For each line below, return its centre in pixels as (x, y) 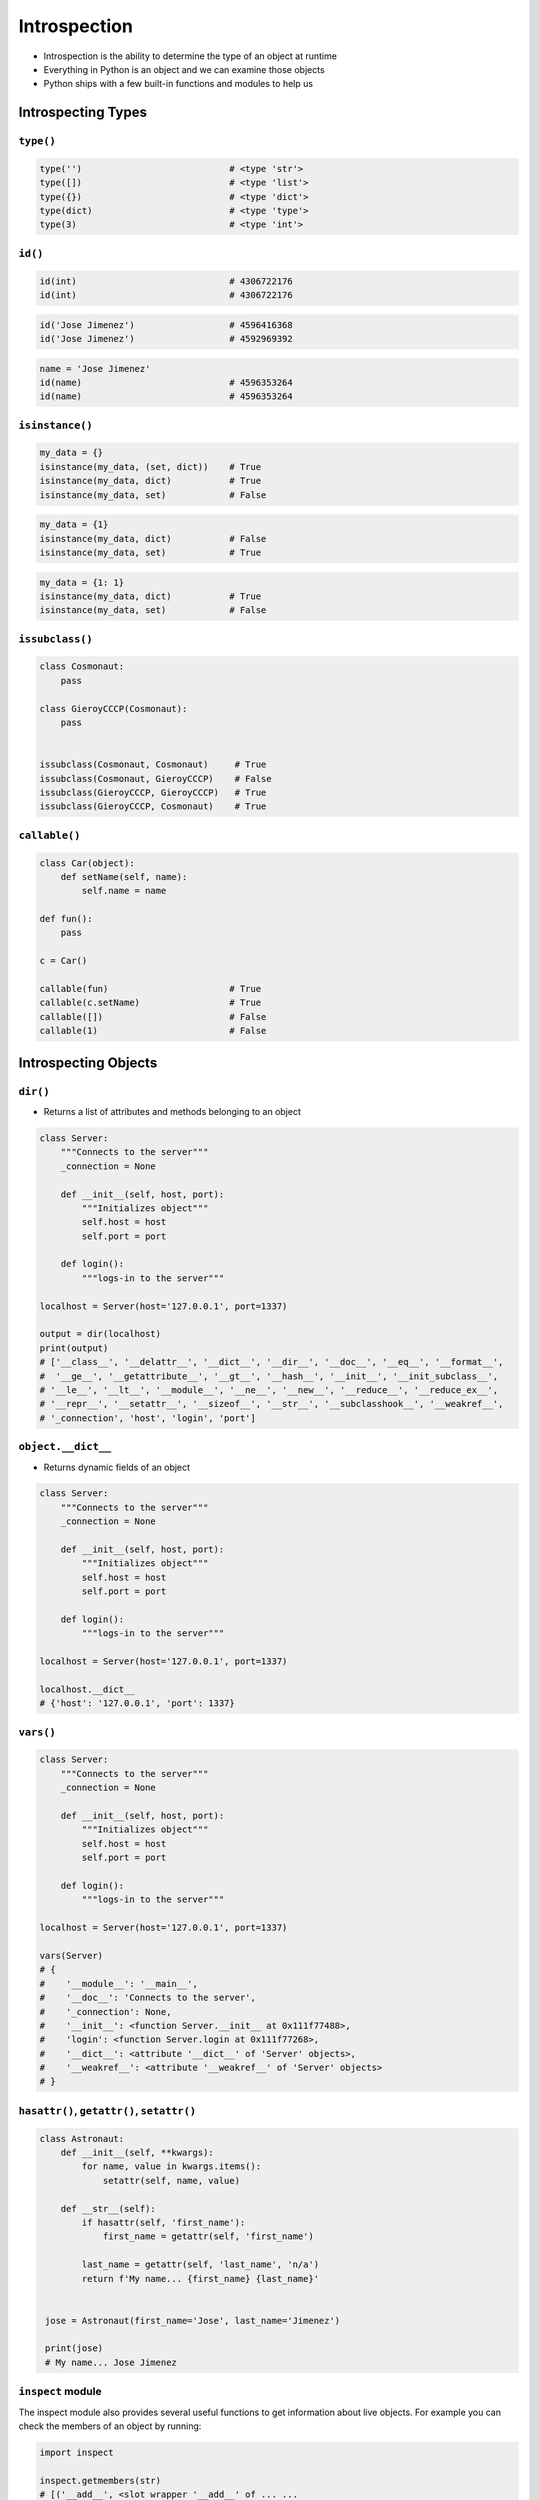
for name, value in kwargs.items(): (171, 2166)
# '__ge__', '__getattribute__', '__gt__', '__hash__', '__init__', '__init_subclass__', (269, 1376)
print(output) (74, 1348)
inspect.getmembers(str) (100, 2480)
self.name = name (124, 891)
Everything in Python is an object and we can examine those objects (184, 69)
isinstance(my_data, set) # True (150, 552)
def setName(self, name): (124, 876)
